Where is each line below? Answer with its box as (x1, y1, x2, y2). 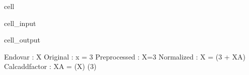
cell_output (4, 34, 40, 45)
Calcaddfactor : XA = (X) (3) (4, 61, 97, 71)
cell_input (4, 17, 36, 28)
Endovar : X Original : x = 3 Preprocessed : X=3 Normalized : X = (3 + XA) (4, 51, 245, 61)
